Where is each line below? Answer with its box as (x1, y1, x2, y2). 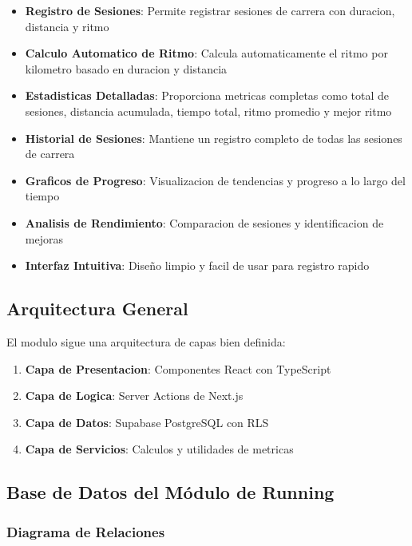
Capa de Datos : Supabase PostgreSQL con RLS (25, 413, 269, 430)
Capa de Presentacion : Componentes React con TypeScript (25, 360, 331, 377)
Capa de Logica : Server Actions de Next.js (25, 387, 244, 404)
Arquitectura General (6, 296, 188, 321)
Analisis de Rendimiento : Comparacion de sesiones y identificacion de (25, 214, 384, 231)
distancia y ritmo (25, 18, 109, 34)
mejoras (25, 230, 63, 247)
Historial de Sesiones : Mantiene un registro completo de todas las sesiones (25, 129, 402, 146)
